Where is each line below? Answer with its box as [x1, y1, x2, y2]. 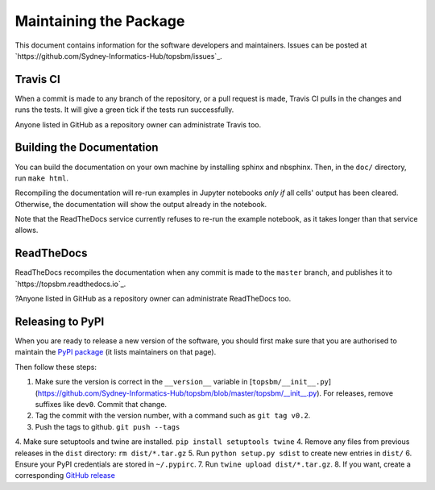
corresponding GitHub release [14, 471, 116, 480]
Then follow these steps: [14, 362, 97, 372]
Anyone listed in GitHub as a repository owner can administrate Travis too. [14, 119, 262, 129]
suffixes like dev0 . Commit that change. [35, 400, 168, 409]
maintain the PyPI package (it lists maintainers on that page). [14, 347, 217, 357]
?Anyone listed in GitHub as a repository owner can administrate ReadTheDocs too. [14, 294, 292, 304]
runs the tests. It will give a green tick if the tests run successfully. [14, 105, 234, 114]
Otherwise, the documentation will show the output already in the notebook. [14, 199, 267, 209]
